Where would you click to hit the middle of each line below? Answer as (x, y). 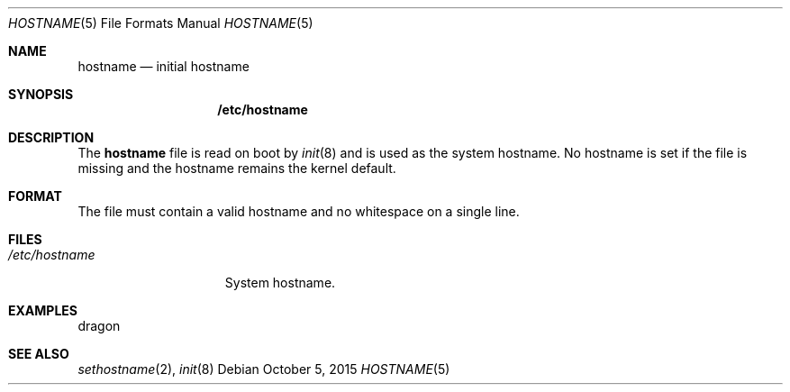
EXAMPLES (43, 310)
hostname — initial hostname (163, 66)
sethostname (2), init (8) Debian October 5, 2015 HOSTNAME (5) (264, 369)
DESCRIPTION (51, 137)
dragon (99, 326)
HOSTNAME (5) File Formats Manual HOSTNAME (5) (161, 23)
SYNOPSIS (41, 94)
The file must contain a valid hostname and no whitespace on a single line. (299, 211)
